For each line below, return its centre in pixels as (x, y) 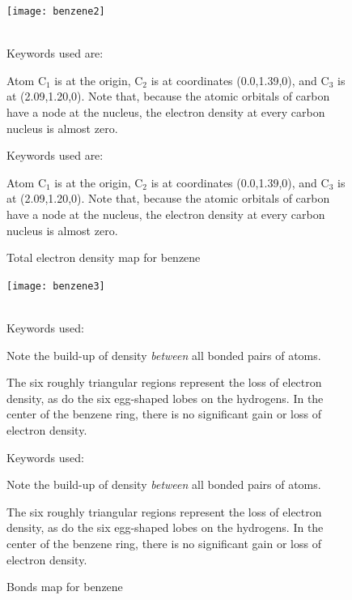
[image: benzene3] (56, 286)
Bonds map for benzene (65, 587)
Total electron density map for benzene (104, 257)
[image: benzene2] (56, 11)
